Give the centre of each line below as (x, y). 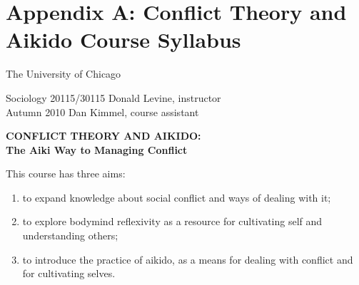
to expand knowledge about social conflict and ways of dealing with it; (177, 197)
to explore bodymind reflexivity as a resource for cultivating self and (172, 221)
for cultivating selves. (69, 273)
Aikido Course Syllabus (123, 40)
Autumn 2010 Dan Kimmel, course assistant (102, 112)
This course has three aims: (66, 173)
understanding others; (70, 235)
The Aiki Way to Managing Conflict (97, 149)
